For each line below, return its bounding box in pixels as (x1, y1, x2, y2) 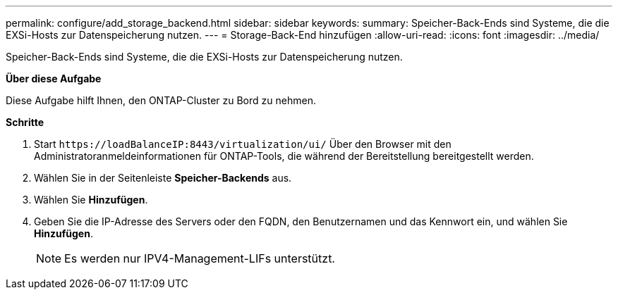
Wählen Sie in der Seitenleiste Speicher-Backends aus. (34, 172, 292, 184)
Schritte (6, 116, 44, 128)
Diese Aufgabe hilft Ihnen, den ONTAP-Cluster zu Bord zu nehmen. (6, 94, 316, 106)
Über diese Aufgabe (6, 73, 102, 84)
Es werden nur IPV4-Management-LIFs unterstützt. (64, 251, 335, 265)
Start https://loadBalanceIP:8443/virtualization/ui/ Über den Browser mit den (34, 138, 452, 150)
